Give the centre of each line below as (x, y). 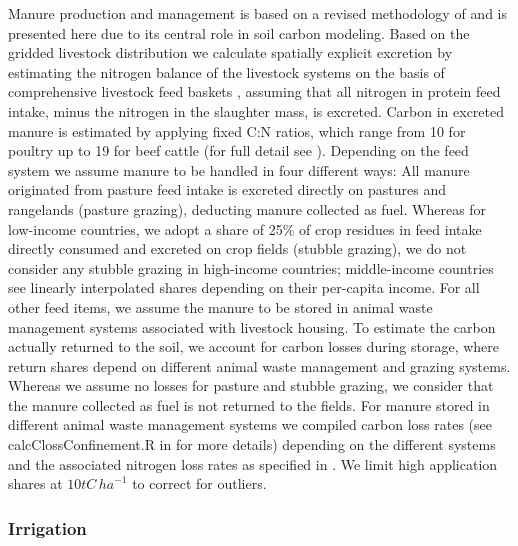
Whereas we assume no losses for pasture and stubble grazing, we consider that (251, 385)
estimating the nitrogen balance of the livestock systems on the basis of (226, 71)
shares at (35, 483)
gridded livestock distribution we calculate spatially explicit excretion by (230, 52)
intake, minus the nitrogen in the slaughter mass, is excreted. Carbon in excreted (256, 110)
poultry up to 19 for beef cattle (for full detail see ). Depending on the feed (238, 150)
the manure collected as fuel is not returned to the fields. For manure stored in (249, 404)
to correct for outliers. (199, 483)
